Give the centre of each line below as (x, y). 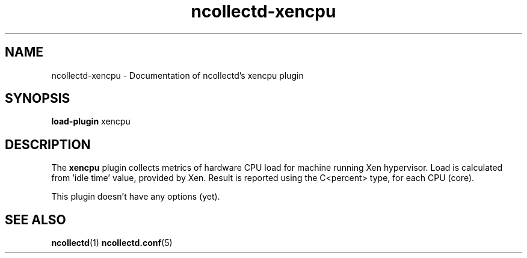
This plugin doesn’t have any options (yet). (136, 197)
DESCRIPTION (48, 144)
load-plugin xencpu (91, 121)
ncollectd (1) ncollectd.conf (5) (112, 243)
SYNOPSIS (38, 99)
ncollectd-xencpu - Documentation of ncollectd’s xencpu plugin (177, 75)
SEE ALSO (35, 220)
